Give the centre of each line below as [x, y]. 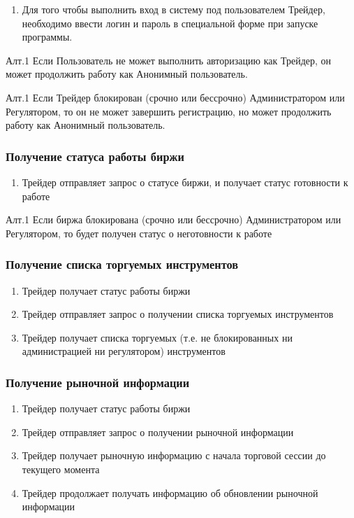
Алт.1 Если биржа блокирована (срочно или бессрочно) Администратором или [174, 219]
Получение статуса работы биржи [95, 156]
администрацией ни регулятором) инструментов [124, 351]
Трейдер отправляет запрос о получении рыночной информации [158, 432]
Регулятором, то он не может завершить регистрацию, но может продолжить [169, 111]
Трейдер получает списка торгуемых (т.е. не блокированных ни [157, 337]
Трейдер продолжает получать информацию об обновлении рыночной [170, 492]
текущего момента [61, 469]
